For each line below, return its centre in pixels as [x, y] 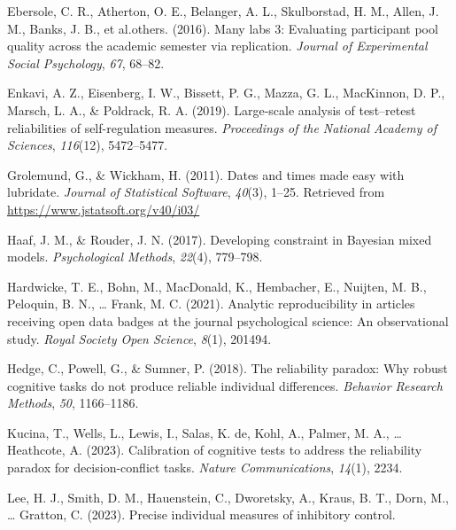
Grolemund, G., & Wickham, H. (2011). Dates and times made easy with [206, 174]
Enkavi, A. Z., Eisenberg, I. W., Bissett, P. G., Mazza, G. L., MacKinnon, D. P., [226, 93]
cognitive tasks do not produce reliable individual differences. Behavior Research [225, 385]
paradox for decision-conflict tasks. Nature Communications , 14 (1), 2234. [205, 468]
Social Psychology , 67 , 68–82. [86, 62]
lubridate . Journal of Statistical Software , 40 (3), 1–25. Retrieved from [196, 192]
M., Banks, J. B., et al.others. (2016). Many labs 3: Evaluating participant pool [223, 28]
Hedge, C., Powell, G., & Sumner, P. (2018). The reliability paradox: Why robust [228, 368]
